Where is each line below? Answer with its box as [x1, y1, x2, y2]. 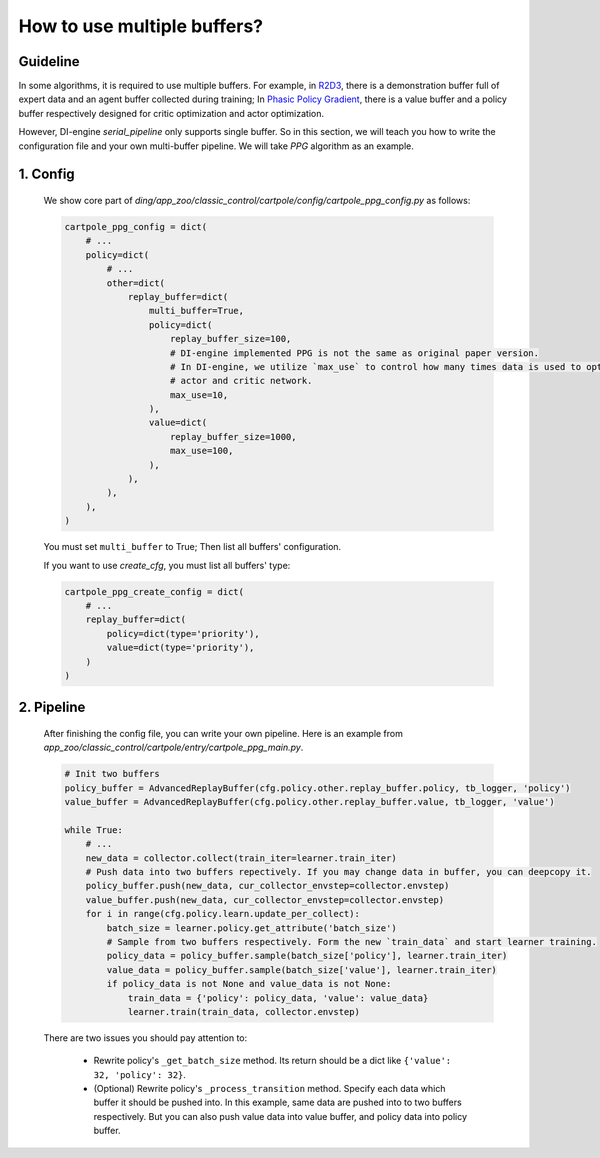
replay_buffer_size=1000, [170, 431, 297, 442]
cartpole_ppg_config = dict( [64, 221, 208, 233]
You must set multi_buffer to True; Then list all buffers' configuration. [43, 541, 342, 553]
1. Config [18, 166, 75, 183]
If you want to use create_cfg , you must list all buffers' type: [43, 559, 291, 571]
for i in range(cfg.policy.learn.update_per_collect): [85, 908, 360, 920]
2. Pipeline [18, 699, 86, 716]
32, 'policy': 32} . [93, 1068, 187, 1080]
